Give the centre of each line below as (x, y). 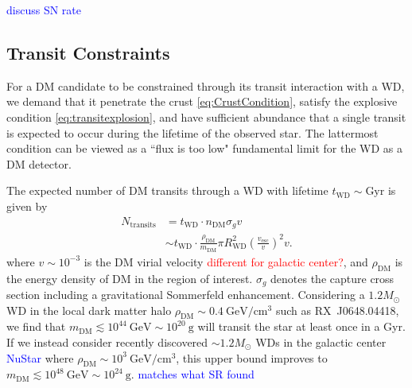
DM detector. (39, 163)
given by (27, 206)
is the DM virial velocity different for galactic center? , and (226, 261)
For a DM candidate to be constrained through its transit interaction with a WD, (206, 85)
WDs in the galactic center (321, 342)
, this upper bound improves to (252, 357)
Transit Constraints (88, 52)
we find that (36, 326)
